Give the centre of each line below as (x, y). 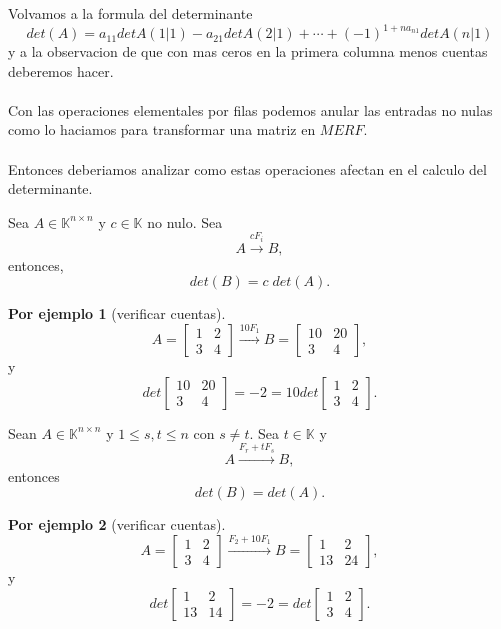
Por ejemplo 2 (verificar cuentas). (117, 524)
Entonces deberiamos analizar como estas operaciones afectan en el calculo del (247, 168)
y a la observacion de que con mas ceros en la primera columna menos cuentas (248, 51)
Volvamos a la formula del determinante (130, 13)
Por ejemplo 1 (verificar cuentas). (117, 313)
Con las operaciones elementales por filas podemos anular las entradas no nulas (250, 109)
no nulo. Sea (185, 221)
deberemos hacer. (61, 70)
